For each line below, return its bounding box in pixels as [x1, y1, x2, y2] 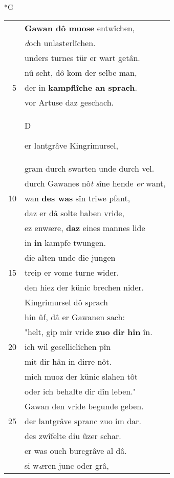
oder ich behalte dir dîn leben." [25, 385, 136, 397]
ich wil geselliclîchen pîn [25, 340, 111, 352]
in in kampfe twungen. [25, 236, 106, 248]
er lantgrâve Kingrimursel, [25, 139, 118, 151]
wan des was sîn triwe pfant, [25, 192, 130, 204]
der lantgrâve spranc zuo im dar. [25, 414, 141, 427]
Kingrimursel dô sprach [25, 296, 108, 308]
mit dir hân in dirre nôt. [25, 355, 112, 367]
